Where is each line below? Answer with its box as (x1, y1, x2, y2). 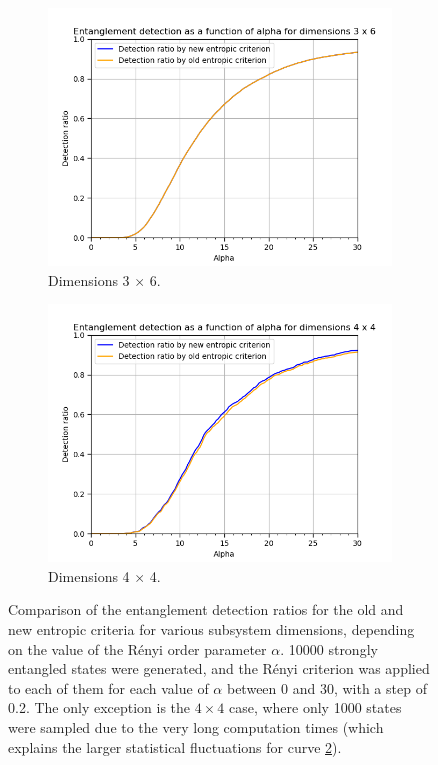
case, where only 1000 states (228, 697, 402, 718)
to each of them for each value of (8, 677, 209, 698)
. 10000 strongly (280, 638, 378, 659)
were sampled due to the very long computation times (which (8, 716, 384, 737)
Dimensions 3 (48, 269, 130, 290)
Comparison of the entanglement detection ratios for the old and (8, 599, 404, 620)
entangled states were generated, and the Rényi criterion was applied (8, 658, 430, 679)
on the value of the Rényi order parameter (8, 638, 267, 659)
